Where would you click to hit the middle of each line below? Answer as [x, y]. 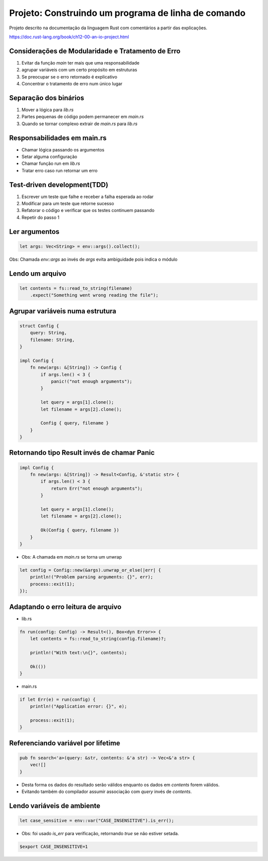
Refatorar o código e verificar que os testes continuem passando [88, 211]
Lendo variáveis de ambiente [55, 806]
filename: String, [52, 340]
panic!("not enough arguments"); [92, 381]
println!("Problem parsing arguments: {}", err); [92, 577]
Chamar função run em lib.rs [51, 163]
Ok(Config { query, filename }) [80, 530]
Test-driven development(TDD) [59, 184]
